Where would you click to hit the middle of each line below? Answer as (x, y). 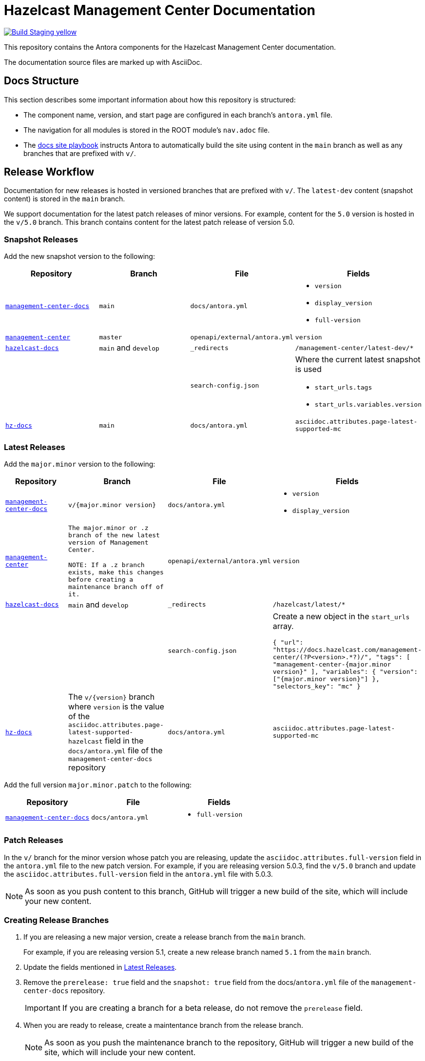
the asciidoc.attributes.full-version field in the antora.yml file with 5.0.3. (138, 874)
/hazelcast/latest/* (309, 605)
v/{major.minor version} (112, 505)
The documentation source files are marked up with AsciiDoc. (103, 62)
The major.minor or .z (108, 528)
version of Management (108, 542)
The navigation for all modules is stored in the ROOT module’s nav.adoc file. (147, 130)
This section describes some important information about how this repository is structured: (150, 99)
